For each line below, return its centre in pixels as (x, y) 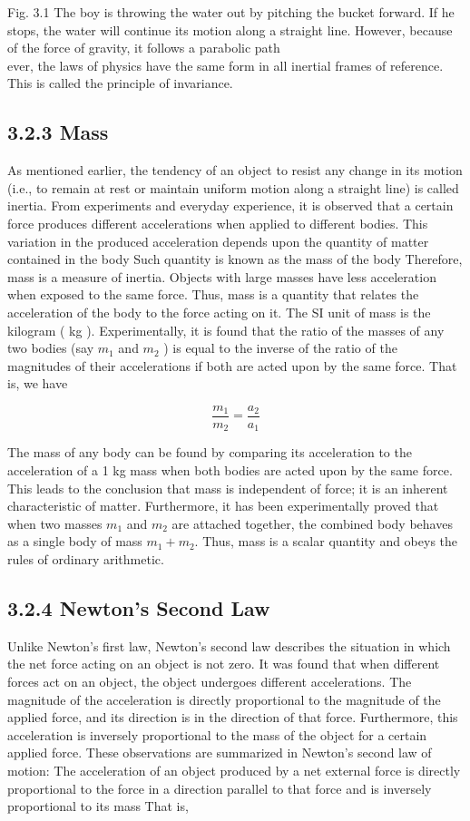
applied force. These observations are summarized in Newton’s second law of (220, 753)
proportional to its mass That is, (98, 806)
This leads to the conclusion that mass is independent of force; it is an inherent (228, 488)
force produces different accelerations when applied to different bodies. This (218, 223)
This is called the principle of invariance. (120, 83)
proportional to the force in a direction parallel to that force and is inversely (220, 788)
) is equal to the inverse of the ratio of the (280, 348)
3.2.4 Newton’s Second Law (139, 607)
